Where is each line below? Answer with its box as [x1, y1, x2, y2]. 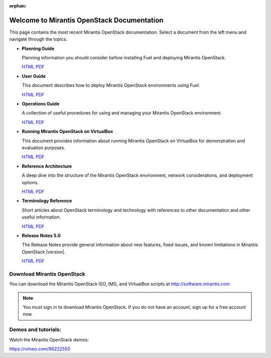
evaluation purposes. [22, 145, 65, 151]
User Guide [22, 73, 46, 79]
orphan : [9, 3, 27, 9]
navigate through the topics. [9, 36, 68, 42]
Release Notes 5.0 [22, 232, 61, 238]
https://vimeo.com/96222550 [9, 345, 70, 351]
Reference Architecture [22, 163, 72, 169]
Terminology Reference [22, 198, 72, 204]
